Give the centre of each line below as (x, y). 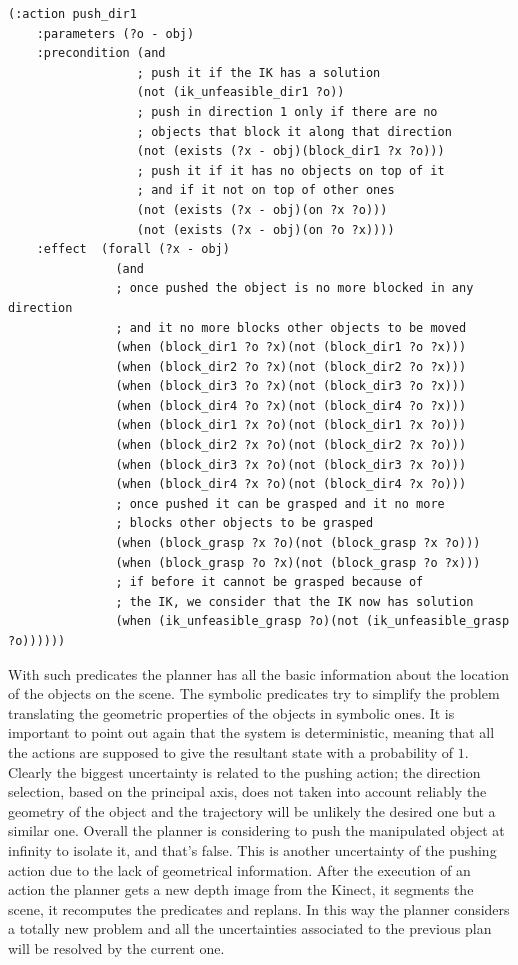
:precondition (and (101, 53)
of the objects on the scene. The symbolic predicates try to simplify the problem (254, 693)
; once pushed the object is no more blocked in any (294, 288)
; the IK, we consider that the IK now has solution (294, 601)
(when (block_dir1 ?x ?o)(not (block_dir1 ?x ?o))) (291, 425)
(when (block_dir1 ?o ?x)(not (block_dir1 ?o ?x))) (291, 347)
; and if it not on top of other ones (265, 190)
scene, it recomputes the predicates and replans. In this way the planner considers (259, 908)
